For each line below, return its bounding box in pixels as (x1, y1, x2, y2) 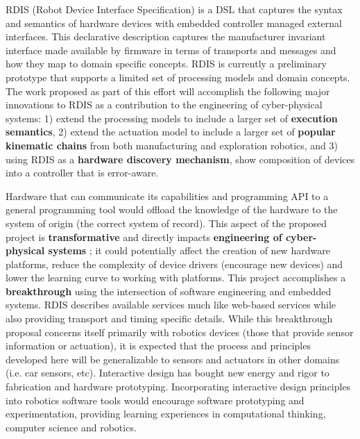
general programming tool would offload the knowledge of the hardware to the (6, 202, 338, 217)
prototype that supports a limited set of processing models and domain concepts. (6, 69, 350, 84)
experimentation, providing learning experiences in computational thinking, (6, 406, 326, 421)
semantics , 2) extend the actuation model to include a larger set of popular (6, 124, 336, 139)
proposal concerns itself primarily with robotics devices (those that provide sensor (6, 324, 354, 339)
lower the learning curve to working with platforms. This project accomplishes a (6, 270, 346, 285)
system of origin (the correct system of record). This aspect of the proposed (6, 215, 327, 230)
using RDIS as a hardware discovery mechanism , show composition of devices (6, 151, 355, 166)
